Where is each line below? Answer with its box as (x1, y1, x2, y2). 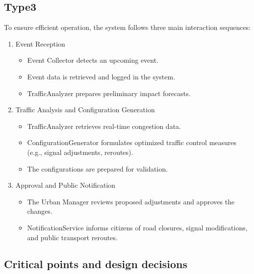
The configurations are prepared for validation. (27, 163, 168, 174)
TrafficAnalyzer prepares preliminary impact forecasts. (27, 88, 191, 98)
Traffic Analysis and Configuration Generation (15, 104, 155, 115)
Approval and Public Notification (15, 180, 116, 190)
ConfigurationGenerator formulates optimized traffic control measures (27, 137, 237, 148)
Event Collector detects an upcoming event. (27, 55, 159, 65)
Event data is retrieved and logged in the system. (27, 71, 176, 81)
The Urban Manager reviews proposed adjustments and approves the (27, 196, 235, 206)
